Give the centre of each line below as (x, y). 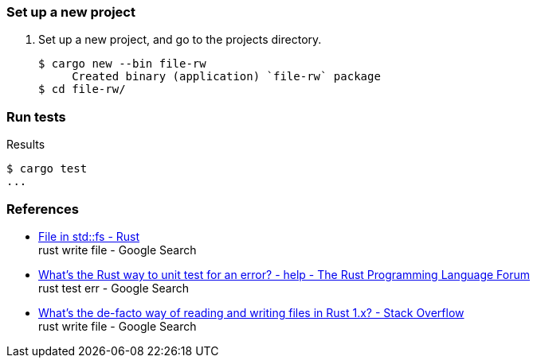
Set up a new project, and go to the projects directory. (180, 40)
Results (26, 145)
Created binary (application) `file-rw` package (226, 77)
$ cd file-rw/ (82, 89)
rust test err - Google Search (114, 288)
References (43, 209)
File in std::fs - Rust (89, 236)
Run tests (36, 116)
